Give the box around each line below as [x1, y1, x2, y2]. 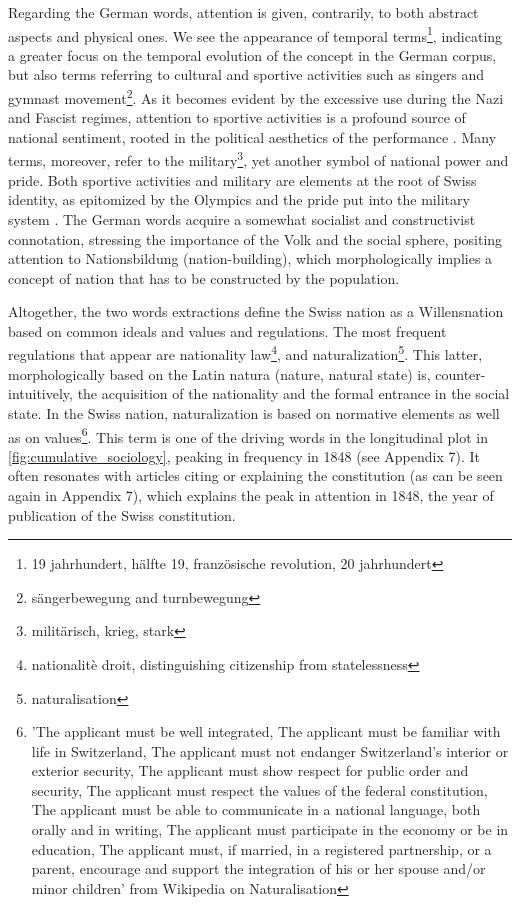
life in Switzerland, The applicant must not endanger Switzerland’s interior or [31, 740, 509, 761]
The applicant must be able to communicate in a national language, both [31, 799, 481, 820]
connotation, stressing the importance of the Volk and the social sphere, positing [8, 228, 503, 249]
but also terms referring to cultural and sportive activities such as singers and [8, 64, 485, 85]
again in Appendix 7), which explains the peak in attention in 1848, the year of [8, 484, 494, 505]
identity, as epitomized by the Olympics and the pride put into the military [8, 189, 470, 210]
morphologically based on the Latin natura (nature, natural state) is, [8, 363, 431, 384]
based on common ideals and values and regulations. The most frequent [8, 320, 447, 341]
